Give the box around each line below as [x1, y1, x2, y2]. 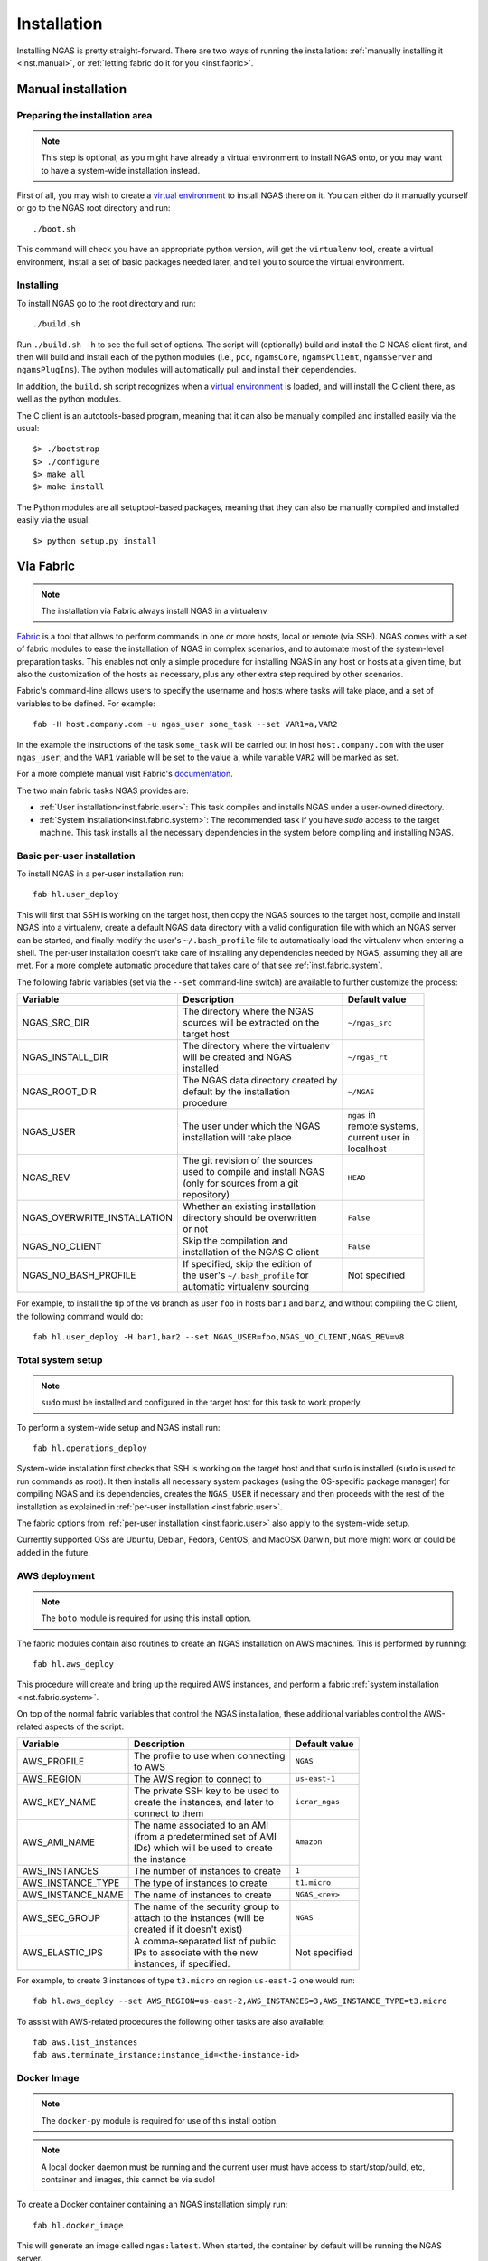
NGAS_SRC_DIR [22, 1017, 89, 1029]
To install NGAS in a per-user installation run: [16, 868, 184, 879]
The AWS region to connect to [134, 1773, 262, 1785]
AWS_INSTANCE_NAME [22, 1888, 124, 1901]
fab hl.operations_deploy [33, 1443, 148, 1453]
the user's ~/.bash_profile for [182, 1269, 309, 1282]
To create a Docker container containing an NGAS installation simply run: [16, 2199, 288, 2210]
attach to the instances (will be [134, 1911, 265, 1924]
